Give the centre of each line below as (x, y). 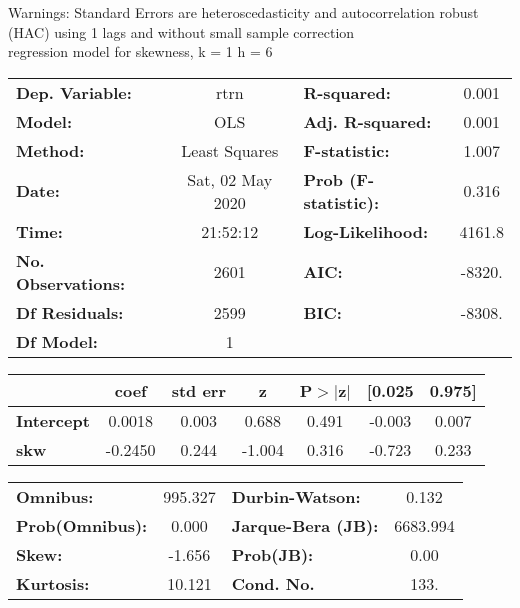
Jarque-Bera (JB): (305, 525)
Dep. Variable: (74, 92)
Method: (50, 150)
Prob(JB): (272, 554)
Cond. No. (273, 583)
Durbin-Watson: (296, 496)
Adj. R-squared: (367, 121)
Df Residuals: (70, 312)
